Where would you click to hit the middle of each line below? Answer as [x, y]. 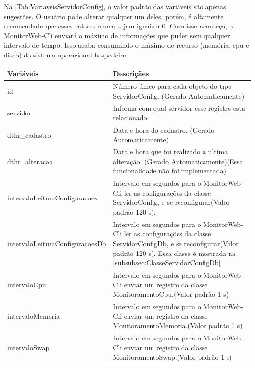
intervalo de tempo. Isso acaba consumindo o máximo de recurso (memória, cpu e [127, 45]
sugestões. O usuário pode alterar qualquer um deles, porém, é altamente [114, 16]
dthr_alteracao [30, 161]
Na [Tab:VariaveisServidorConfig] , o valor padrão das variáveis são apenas [115, 6]
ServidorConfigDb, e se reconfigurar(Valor [176, 243]
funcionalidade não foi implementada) [169, 171]
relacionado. [131, 117]
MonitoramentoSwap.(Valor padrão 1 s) [172, 357]
